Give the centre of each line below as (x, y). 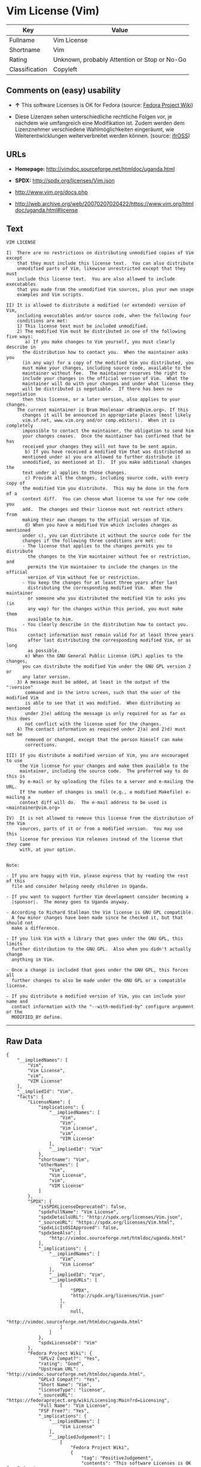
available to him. (51, 620)
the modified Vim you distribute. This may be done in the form (105, 489)
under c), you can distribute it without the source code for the (106, 536)
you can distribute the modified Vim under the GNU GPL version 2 (106, 666)
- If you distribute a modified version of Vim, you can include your (96, 996)
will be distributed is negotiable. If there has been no (97, 389)
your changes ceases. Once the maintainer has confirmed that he (106, 436)
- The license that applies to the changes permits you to (97, 546)
